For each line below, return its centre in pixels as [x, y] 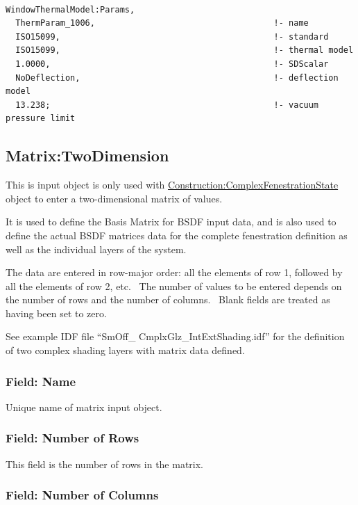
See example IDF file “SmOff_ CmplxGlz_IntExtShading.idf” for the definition [175, 336]
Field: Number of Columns [82, 495]
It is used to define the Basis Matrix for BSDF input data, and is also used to [171, 222]
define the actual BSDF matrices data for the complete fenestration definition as [177, 235]
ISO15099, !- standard [172, 37]
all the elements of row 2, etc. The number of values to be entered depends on [174, 286]
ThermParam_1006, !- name [162, 23]
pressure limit [41, 119]
